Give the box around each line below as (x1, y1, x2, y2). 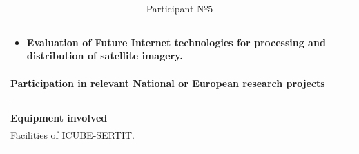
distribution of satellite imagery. (26, 48, 183, 63)
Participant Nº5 (146, 1, 213, 15)
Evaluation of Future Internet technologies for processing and (26, 35, 326, 49)
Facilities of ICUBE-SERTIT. (10, 127, 135, 142)
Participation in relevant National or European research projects (10, 76, 325, 90)
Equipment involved (10, 110, 108, 124)
